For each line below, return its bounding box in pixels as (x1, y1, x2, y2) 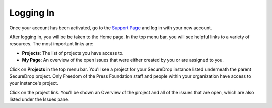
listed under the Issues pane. (9, 96, 70, 102)
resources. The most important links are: (9, 41, 94, 47)
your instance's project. (9, 80, 58, 86)
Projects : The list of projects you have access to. (22, 50, 124, 56)
